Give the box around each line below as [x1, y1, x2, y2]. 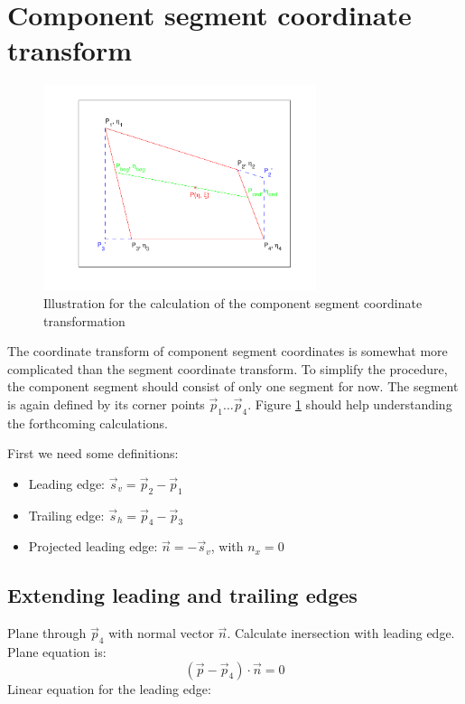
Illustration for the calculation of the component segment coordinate [43, 293, 423, 312]
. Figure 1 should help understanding [247, 394, 452, 413]
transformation [43, 311, 126, 330]
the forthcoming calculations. [7, 413, 168, 432]
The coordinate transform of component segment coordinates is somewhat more [7, 342, 448, 361]
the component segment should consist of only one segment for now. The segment [7, 377, 459, 396]
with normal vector [108, 624, 214, 643]
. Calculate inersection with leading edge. [227, 624, 455, 643]
